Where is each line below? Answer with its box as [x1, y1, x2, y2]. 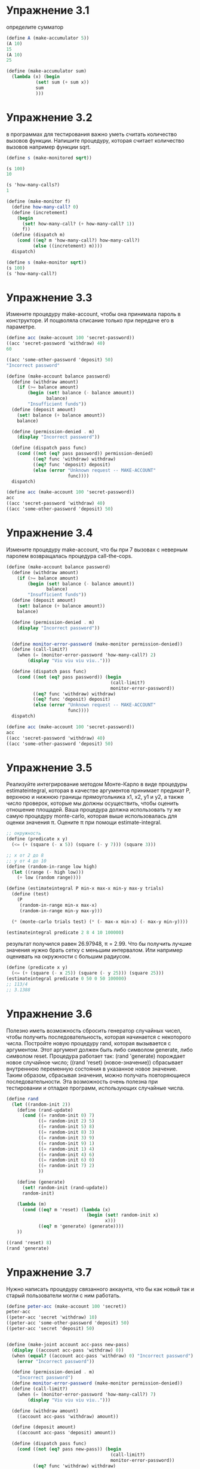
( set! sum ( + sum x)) [35, 79, 90, 86]
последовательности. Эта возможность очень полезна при [6, 1078, 158, 1085]
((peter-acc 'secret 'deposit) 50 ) [6, 1326, 95, 1332]
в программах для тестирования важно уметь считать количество [6, 130, 177, 138]
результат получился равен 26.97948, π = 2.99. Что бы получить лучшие [6, 940, 192, 948]
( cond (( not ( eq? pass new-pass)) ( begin [17, 1446, 121, 1452]
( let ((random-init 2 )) [11, 1101, 70, 1108]
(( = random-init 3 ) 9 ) [38, 1135, 95, 1141]
